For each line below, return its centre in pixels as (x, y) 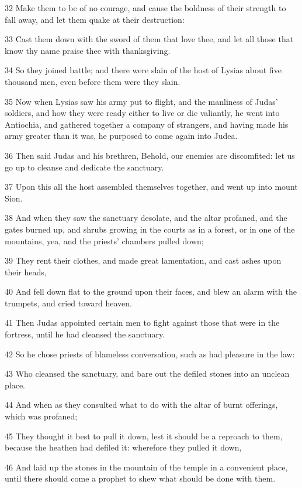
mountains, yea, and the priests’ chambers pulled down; (104, 240)
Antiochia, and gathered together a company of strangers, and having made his (147, 124)
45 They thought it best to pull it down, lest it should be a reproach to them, (144, 436)
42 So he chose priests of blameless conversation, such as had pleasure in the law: (150, 354)
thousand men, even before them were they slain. (93, 81)
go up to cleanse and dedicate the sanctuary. (84, 167)
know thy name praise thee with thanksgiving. (88, 50)
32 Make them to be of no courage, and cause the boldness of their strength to (145, 8)
